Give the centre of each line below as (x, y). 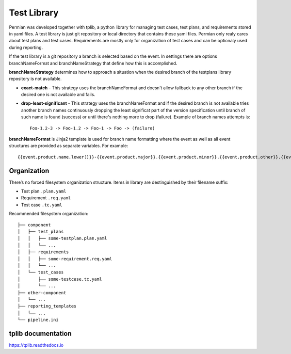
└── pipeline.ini (38, 320)
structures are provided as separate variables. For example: (69, 146)
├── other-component (42, 293)
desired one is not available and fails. (58, 95)
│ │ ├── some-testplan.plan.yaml (63, 238)
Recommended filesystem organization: (48, 214)
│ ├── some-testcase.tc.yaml (60, 279)
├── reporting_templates (47, 306)
